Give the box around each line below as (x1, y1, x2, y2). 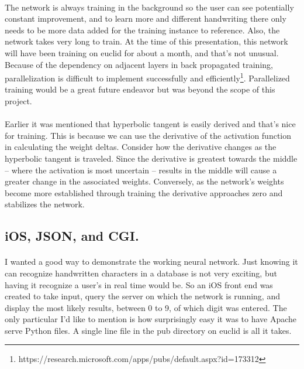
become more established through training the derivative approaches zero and (5, 186, 283, 199)
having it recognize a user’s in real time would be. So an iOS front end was (5, 278, 273, 291)
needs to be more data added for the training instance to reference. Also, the (5, 23, 280, 36)
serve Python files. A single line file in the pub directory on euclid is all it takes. (5, 324, 292, 336)
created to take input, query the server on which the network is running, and (5, 290, 280, 302)
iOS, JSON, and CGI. (5, 227, 139, 245)
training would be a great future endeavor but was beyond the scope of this (5, 83, 275, 95)
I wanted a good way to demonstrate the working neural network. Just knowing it (5, 255, 298, 268)
